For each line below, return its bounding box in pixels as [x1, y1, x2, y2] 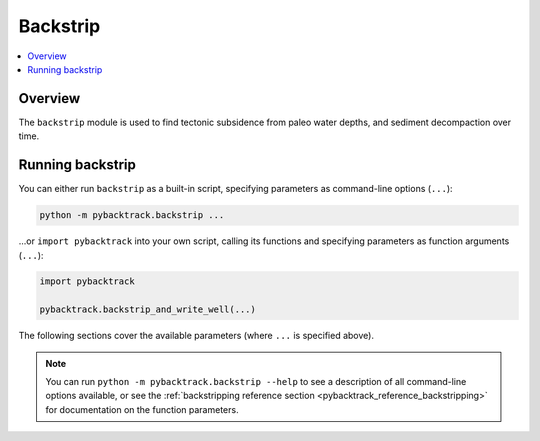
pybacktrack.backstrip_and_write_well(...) [39, 304, 257, 315]
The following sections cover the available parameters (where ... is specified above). [18, 330, 375, 342]
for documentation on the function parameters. [45, 403, 239, 415]
